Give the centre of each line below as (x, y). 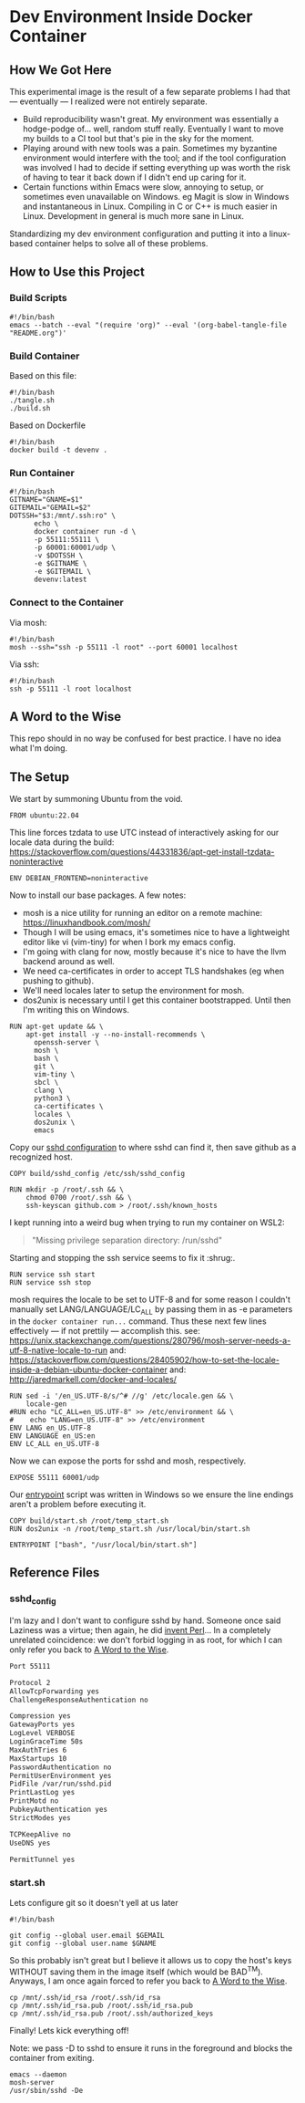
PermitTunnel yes (42, 1859)
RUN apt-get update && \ (56, 1027)
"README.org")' (38, 333)
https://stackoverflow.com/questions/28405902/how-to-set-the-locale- (145, 1360)
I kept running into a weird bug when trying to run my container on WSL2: (147, 1223)
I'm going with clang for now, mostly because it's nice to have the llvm (154, 952)
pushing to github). (58, 981)
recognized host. (41, 1157)
